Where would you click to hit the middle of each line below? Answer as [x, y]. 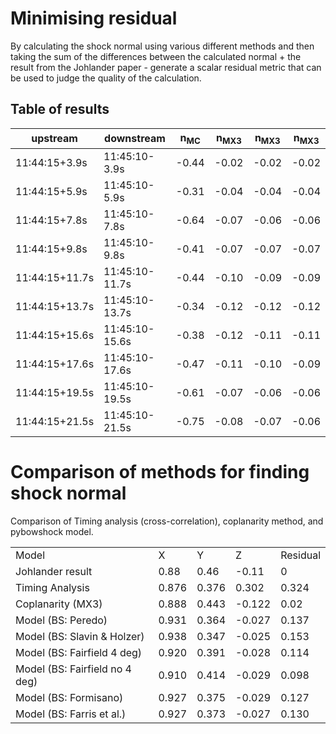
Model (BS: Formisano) [69, 697]
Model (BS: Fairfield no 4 [73, 669]
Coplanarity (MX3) [59, 604]
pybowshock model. [52, 531]
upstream [54, 139]
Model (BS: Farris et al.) [71, 714]
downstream [135, 139]
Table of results [60, 109]
